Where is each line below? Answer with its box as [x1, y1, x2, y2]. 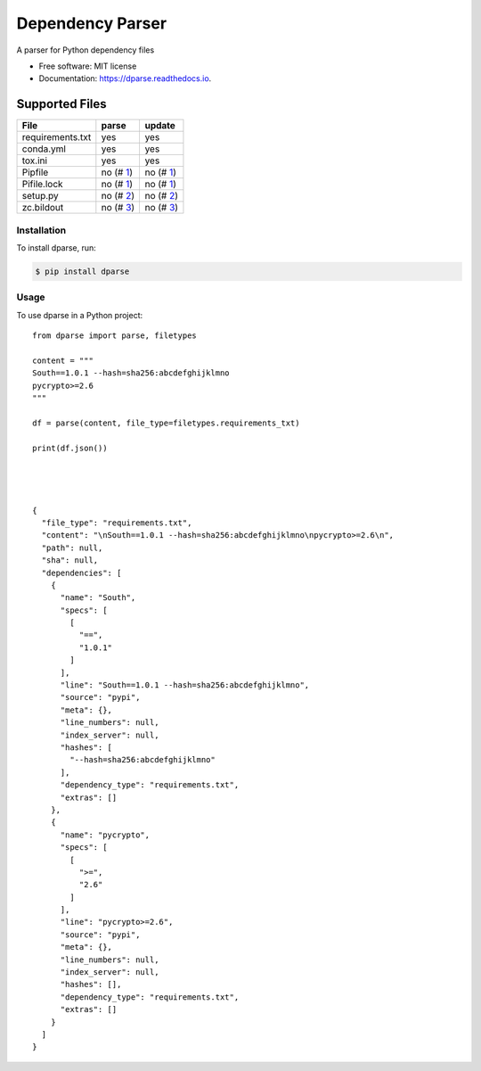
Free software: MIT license [38, 61, 137, 71]
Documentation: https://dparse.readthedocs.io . [38, 73, 212, 84]
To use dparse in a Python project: [16, 309, 143, 320]
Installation [16, 224, 67, 236]
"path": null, [41, 542, 103, 553]
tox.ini [21, 154, 48, 167]
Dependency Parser [16, 13, 167, 33]
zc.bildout [21, 202, 64, 214]
